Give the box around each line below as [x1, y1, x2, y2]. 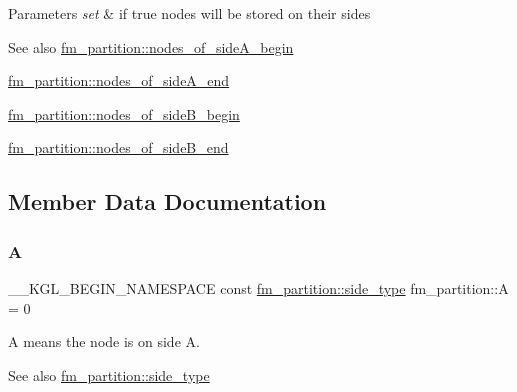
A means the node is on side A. [8, 331, 200, 352]
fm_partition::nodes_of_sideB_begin [8, 103, 240, 124]
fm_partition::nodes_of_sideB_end [8, 137, 229, 158]
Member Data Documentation [8, 186, 327, 217]
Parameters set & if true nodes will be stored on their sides [8, 3, 371, 23]
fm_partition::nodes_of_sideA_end [8, 70, 230, 91]
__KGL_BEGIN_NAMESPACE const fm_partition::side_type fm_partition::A [8, 277, 509, 298]
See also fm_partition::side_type [8, 364, 210, 385]
